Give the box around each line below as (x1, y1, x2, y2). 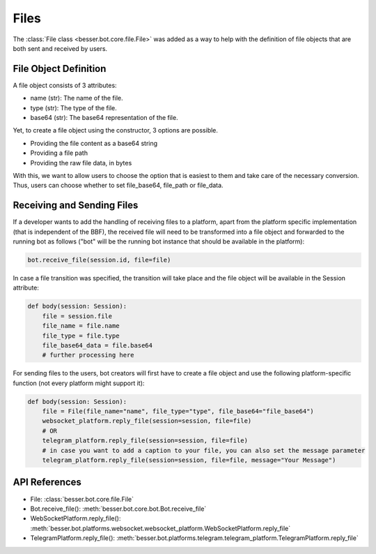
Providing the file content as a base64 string (30, 139, 158, 147)
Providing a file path (30, 149, 88, 157)
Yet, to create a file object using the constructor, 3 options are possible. (13, 126, 219, 135)
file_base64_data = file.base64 (42, 341, 153, 349)
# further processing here (42, 351, 135, 359)
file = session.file (42, 312, 113, 320)
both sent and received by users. (13, 44, 108, 52)
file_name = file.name (42, 322, 120, 330)
